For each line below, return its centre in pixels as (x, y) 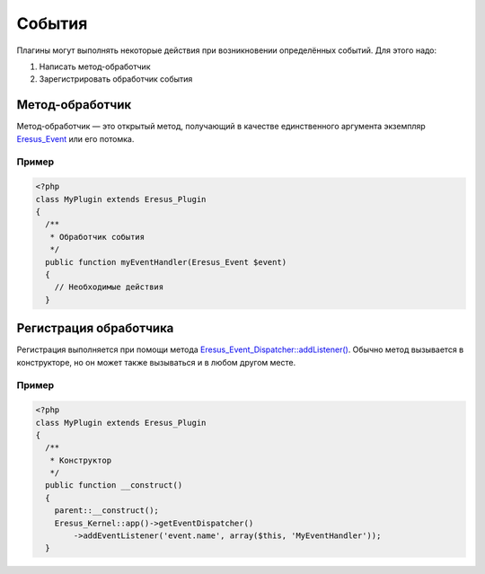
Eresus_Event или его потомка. (75, 138)
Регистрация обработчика (95, 328)
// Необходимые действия (109, 287)
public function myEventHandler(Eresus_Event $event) (166, 262)
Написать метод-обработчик (95, 66)
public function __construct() (114, 486)
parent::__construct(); (106, 511)
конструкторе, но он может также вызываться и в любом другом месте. (156, 362)
